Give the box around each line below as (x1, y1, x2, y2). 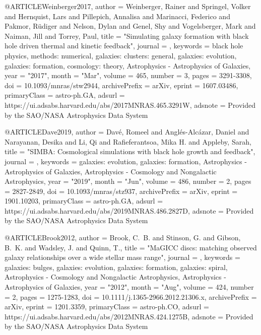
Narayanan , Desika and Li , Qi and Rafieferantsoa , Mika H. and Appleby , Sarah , (5, 136, 251, 147)
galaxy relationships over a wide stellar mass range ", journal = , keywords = (5, 252, 240, 262)
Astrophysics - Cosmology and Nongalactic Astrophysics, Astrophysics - (5, 272, 226, 282)
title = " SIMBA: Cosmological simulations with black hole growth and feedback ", (5, 146, 255, 157)
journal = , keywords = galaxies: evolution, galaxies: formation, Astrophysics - (5, 156, 247, 166)
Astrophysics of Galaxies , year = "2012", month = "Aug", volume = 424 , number (5, 282, 254, 292)
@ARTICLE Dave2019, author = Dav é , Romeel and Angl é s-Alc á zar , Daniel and (5, 126, 249, 137)
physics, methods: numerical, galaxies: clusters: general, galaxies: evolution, (5, 50, 237, 60)
